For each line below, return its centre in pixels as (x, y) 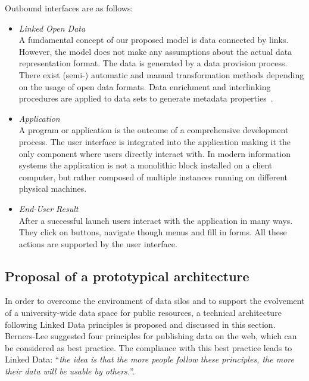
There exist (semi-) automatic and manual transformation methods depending (161, 74)
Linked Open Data (52, 28)
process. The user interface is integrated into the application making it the (155, 141)
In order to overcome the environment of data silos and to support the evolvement (155, 301)
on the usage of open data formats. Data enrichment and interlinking (145, 86)
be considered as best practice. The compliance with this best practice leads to (149, 347)
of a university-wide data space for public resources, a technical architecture (143, 313)
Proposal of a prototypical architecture (127, 276)
